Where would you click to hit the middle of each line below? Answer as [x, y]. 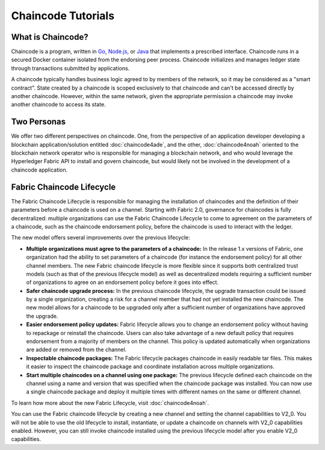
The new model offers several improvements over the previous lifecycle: [101, 238]
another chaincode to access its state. [58, 105]
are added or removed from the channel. [76, 350]
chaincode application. [39, 170]
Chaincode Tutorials [63, 16]
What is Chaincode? [50, 37]
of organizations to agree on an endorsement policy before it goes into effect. [122, 282]
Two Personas [39, 122]
